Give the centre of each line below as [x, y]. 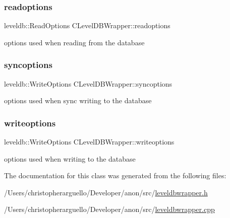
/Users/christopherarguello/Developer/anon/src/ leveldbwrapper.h [106, 192]
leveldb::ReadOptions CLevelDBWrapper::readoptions [87, 25]
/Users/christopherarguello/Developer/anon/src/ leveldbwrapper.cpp [109, 209]
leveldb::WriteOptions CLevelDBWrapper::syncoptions [88, 83]
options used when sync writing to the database [78, 100]
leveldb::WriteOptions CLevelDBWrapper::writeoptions [89, 142]
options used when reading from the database [74, 42]
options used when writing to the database [70, 158]
